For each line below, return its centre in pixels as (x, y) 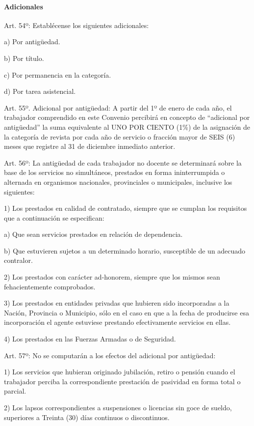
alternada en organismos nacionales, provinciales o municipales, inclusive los (118, 182)
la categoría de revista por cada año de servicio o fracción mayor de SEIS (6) (120, 136)
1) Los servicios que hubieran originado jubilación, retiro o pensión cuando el (120, 372)
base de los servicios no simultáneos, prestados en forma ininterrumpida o (114, 172)
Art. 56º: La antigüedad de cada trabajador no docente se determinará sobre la (123, 162)
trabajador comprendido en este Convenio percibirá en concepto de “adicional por (127, 117)
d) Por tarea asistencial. (40, 91)
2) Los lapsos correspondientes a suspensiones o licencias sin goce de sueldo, (118, 408)
